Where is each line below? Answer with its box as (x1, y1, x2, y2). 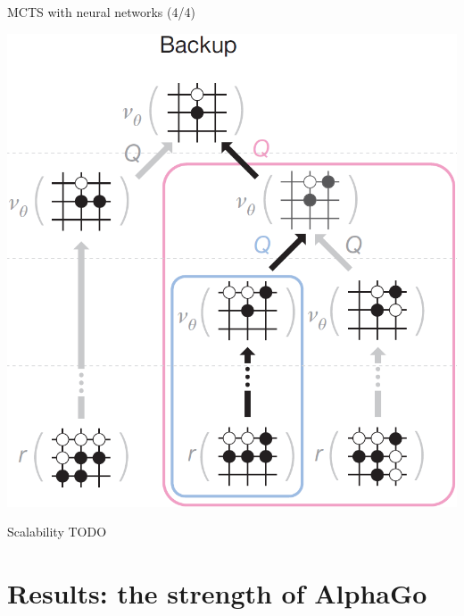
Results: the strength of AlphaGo (7, 575, 427, 612)
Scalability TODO (7, 522, 107, 541)
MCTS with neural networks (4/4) (7, 3, 195, 21)
